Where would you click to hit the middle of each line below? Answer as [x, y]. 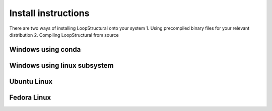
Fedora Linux [30, 97]
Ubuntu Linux [31, 81]
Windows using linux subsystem [61, 65]
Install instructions [49, 13]
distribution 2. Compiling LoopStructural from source [64, 35]
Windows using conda [45, 49]
